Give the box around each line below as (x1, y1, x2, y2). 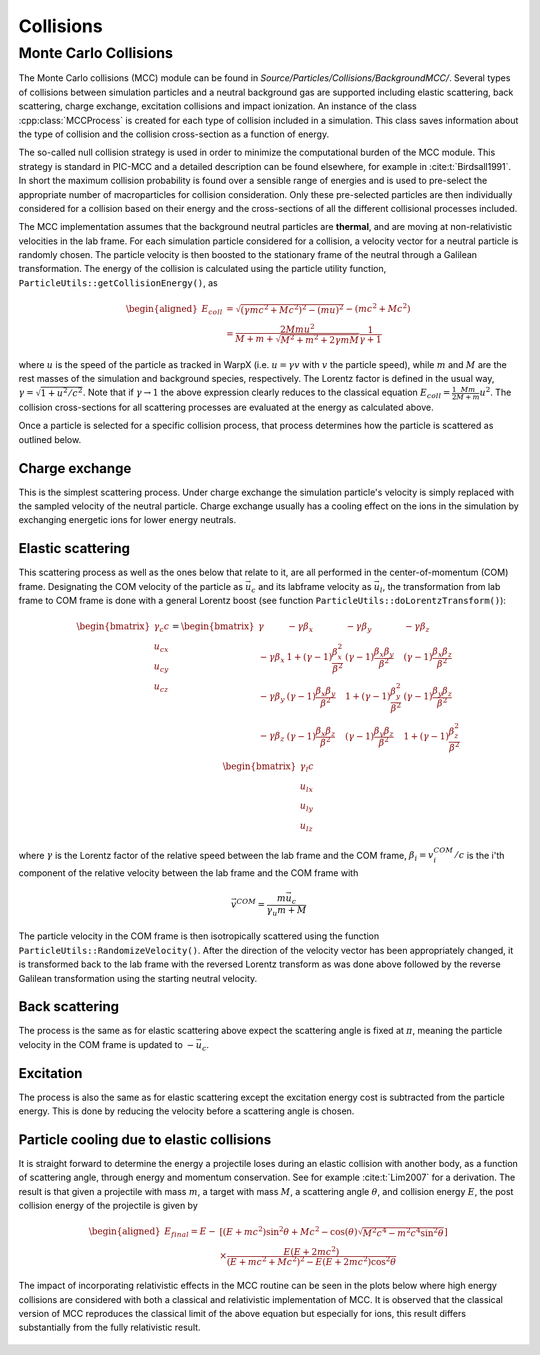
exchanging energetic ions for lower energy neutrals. (18, 514, 237, 526)
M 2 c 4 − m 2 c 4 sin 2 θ (362, 1225, 444, 1239)
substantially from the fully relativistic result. (18, 1321, 201, 1334)
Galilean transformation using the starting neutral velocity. (18, 972, 258, 984)
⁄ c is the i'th (455, 849, 505, 861)
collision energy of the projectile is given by (18, 1200, 199, 1212)
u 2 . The (479, 385, 512, 399)
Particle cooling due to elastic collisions (18, 1131, 272, 1148)
